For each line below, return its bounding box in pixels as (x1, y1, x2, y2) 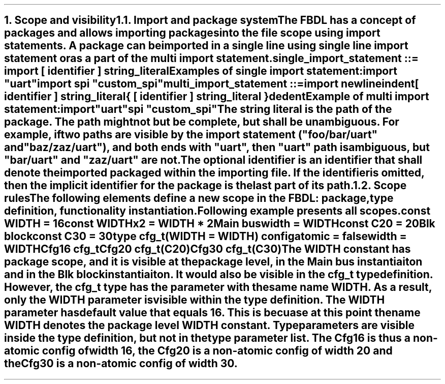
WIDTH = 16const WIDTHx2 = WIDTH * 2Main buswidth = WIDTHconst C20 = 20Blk (4, 217, 435, 230)
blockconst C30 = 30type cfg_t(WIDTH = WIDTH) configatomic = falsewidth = (4, 230, 407, 243)
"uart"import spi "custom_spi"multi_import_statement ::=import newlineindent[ (4, 77, 419, 91)
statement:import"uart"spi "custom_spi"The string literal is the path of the (4, 103, 392, 116)
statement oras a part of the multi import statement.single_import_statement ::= (4, 52, 419, 65)
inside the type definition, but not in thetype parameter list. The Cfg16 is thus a (4, 332, 410, 345)
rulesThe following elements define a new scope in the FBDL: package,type (4, 192, 394, 205)
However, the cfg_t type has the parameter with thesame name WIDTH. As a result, (4, 281, 432, 294)
